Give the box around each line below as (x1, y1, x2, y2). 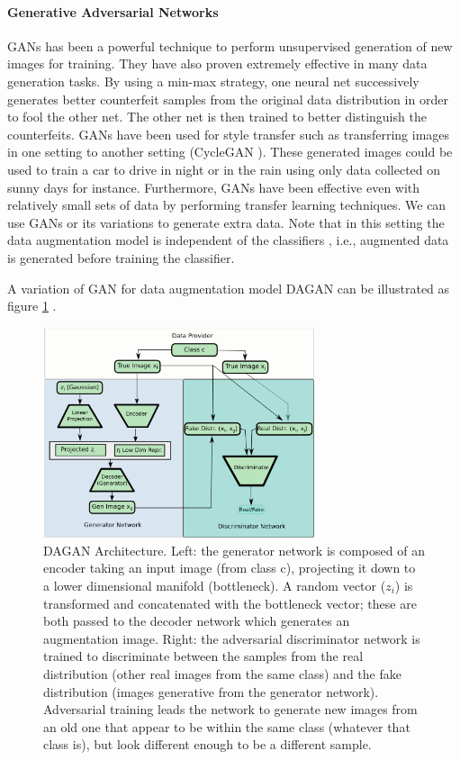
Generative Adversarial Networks (7, 2, 219, 21)
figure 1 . (7, 296, 57, 315)
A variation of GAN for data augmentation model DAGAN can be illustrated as (7, 278, 450, 297)
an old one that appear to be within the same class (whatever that (43, 717, 410, 736)
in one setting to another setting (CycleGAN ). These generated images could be (7, 142, 453, 161)
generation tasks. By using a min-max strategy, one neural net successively (7, 71, 419, 90)
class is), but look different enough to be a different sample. (43, 735, 372, 754)
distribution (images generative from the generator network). (43, 682, 379, 701)
